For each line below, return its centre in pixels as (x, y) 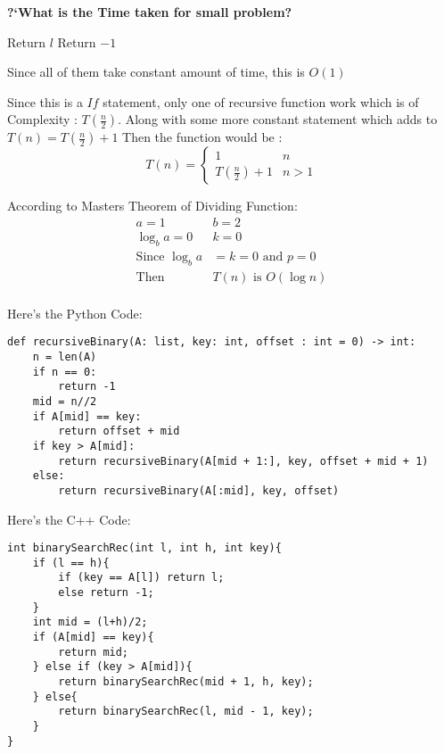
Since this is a (45, 101)
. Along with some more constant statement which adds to (278, 119)
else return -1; (106, 593)
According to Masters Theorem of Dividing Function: (152, 206)
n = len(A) (65, 356)
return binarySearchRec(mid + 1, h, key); (186, 682)
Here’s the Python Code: (75, 313)
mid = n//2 (65, 401)
